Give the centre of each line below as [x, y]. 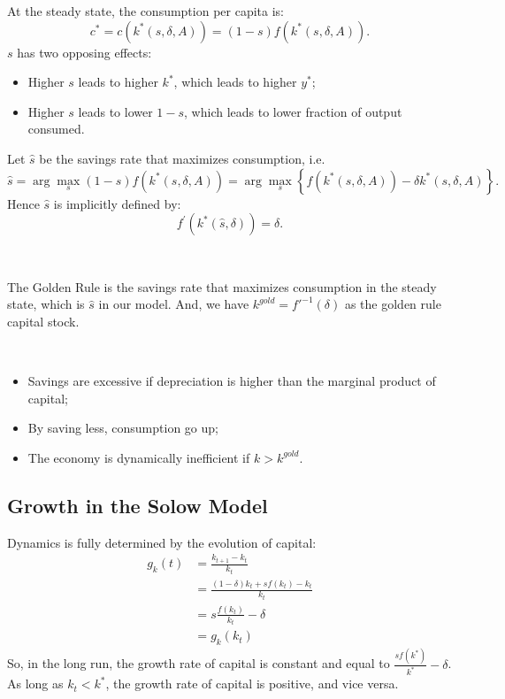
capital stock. [43, 321]
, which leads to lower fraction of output [293, 111]
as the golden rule [393, 304]
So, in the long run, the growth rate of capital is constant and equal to [199, 663]
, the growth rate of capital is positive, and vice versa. [252, 684]
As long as [35, 684]
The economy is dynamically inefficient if [139, 457]
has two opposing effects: [84, 52]
